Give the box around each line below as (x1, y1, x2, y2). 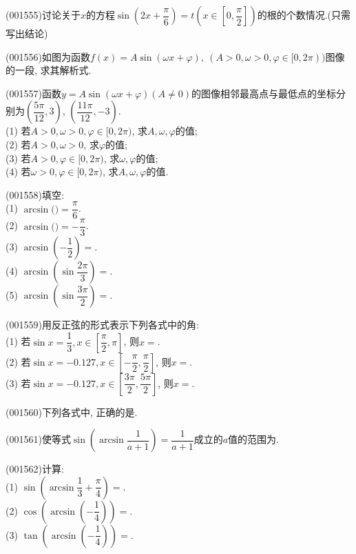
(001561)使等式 (6, 432, 71, 446)
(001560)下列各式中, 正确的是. (6, 404, 138, 419)
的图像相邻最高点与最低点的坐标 (191, 86, 336, 100)
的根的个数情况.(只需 (257, 8, 350, 21)
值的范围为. (228, 432, 280, 446)
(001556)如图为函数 (6, 49, 90, 63)
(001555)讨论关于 (6, 8, 81, 21)
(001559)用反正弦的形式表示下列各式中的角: (6, 317, 199, 332)
